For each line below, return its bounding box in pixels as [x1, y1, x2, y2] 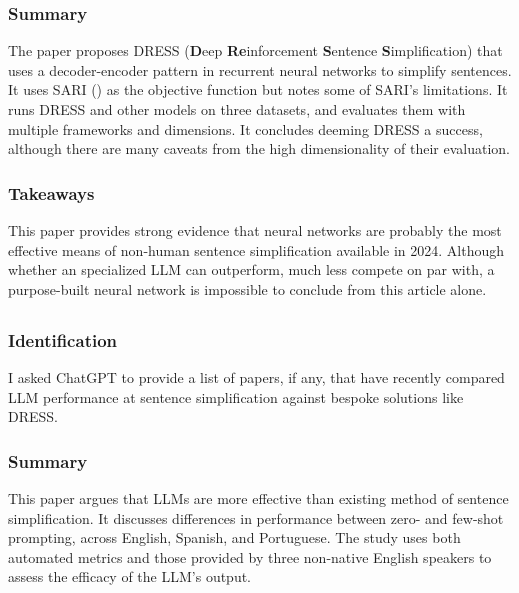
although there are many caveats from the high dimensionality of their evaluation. [8, 138, 510, 159]
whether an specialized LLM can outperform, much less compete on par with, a [8, 259, 495, 280]
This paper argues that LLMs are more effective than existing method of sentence [8, 488, 509, 509]
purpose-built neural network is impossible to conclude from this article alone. [8, 278, 487, 299]
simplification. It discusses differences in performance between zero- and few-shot [8, 507, 504, 528]
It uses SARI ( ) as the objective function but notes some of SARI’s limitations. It [8, 79, 508, 100]
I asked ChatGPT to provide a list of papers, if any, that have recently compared [8, 367, 505, 388]
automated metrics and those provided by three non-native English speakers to [8, 546, 492, 567]
